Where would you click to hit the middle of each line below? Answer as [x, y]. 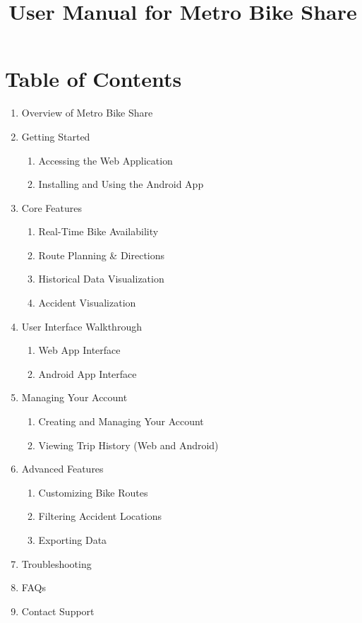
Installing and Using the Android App [121, 184]
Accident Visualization [87, 303]
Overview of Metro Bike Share [87, 113]
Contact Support [58, 611]
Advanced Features [62, 469]
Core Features [52, 207]
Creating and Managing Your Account [121, 421]
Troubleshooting [56, 563]
